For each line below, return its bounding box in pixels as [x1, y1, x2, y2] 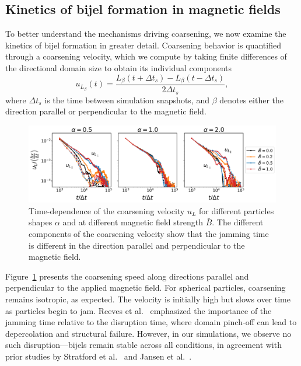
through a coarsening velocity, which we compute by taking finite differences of [5, 50, 287, 62]
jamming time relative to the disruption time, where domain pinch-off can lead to [5, 316, 297, 328]
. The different [212, 216, 264, 228]
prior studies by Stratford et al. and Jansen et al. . [5, 350, 192, 362]
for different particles [199, 204, 274, 217]
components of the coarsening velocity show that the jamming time [29, 227, 269, 239]
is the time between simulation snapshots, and [44, 93, 209, 106]
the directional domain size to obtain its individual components [5, 61, 232, 74]
